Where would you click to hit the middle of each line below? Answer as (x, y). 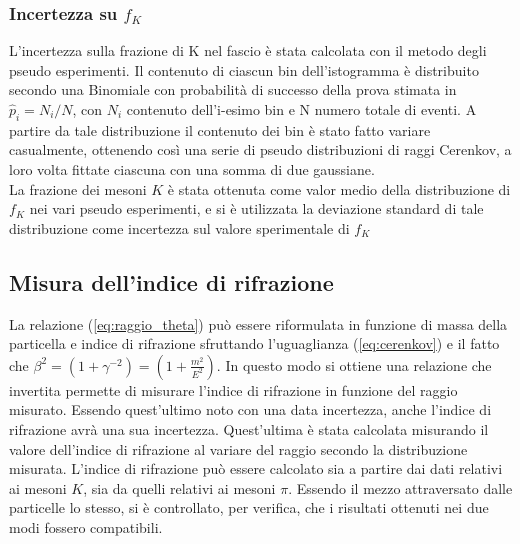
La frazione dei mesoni (78, 188)
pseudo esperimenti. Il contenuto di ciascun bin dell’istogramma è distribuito (244, 69)
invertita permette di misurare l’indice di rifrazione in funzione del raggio (233, 389)
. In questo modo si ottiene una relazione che (354, 364)
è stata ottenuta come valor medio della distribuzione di (339, 188)
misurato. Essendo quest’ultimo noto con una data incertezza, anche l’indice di (250, 409)
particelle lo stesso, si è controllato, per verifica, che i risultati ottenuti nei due (249, 507)
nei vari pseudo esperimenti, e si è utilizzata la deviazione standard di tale (256, 208)
